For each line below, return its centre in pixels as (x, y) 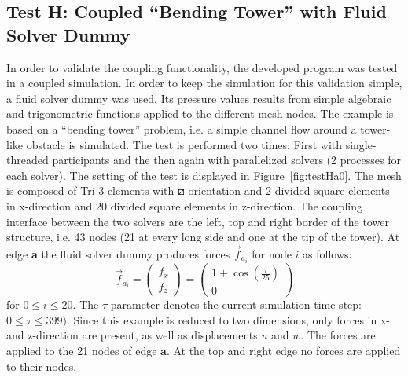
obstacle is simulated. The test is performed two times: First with (184, 144)
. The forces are (338, 335)
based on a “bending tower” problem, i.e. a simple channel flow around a (182, 128)
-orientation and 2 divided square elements (287, 190)
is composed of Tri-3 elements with (90, 190)
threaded (28, 160)
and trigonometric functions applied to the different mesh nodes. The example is (200, 113)
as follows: (327, 253)
